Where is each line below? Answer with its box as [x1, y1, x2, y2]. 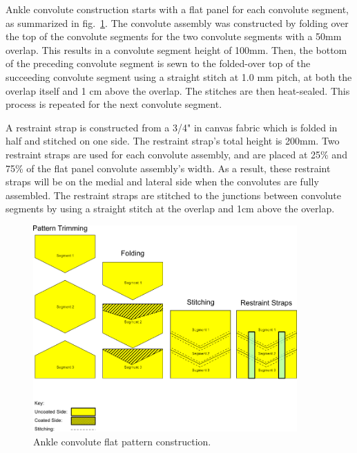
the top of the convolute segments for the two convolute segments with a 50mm [6, 29, 342, 44]
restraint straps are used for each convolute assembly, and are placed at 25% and [6, 147, 347, 161]
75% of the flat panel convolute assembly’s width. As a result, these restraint [6, 160, 331, 175]
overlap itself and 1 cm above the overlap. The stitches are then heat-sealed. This [6, 83, 350, 98]
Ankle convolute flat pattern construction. [33, 434, 211, 448]
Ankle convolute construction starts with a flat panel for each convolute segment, [6, 2, 349, 16]
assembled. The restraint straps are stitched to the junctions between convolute [6, 187, 341, 202]
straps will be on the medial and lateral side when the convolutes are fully [6, 174, 319, 189]
